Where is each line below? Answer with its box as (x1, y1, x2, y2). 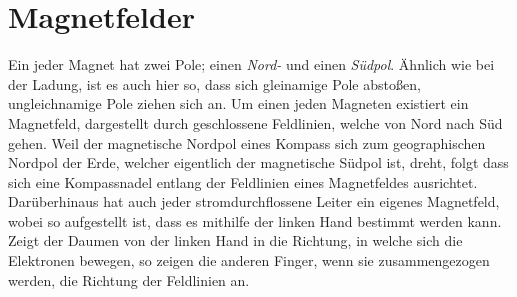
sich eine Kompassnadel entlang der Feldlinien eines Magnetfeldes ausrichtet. (8, 171, 478, 192)
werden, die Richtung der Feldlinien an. (8, 269, 250, 290)
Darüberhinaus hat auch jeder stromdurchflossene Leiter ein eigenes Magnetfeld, (8, 191, 500, 212)
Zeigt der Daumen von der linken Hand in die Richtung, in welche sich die (8, 230, 463, 251)
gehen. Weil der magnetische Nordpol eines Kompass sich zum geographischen (8, 132, 486, 153)
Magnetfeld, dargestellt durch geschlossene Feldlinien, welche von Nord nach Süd (8, 112, 503, 133)
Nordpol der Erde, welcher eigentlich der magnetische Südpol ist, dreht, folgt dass (8, 152, 509, 173)
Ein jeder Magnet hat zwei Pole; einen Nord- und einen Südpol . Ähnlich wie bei (8, 54, 495, 75)
